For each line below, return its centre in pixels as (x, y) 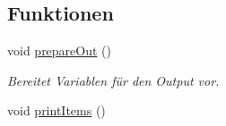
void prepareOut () (60, 50)
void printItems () (56, 110)
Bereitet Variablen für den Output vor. (113, 80)
